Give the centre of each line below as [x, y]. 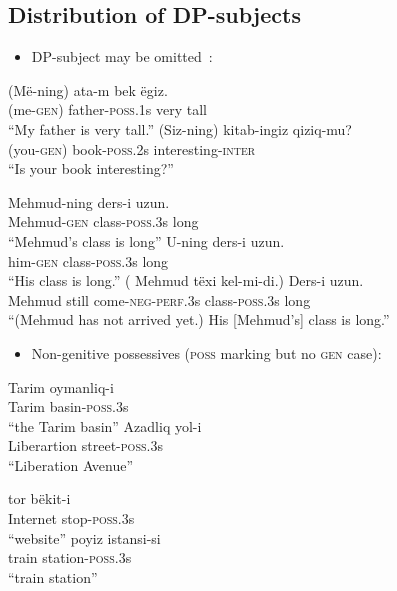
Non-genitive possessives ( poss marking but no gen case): [206, 352]
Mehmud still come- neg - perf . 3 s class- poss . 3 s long [159, 299]
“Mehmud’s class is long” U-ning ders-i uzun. [146, 240]
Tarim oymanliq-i [61, 386]
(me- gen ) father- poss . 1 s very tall [107, 109]
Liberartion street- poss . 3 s [85, 445]
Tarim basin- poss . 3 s [68, 406]
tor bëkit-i [39, 498]
